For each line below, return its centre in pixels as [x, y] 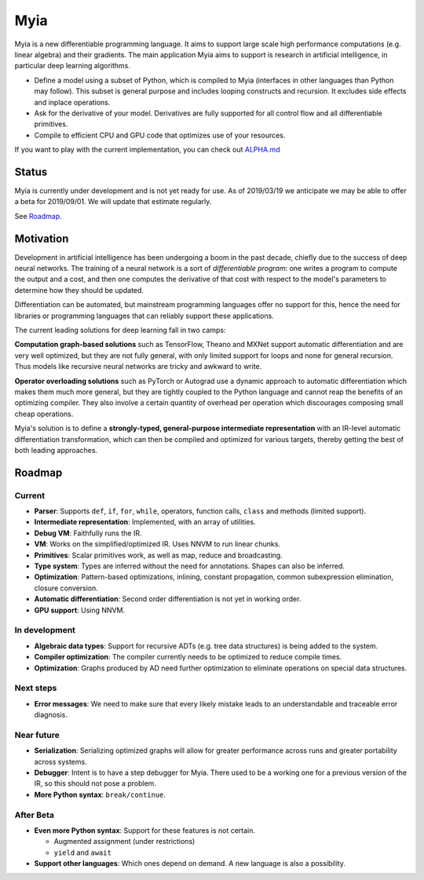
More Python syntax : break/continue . [100, 794]
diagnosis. [51, 715]
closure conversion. [66, 588]
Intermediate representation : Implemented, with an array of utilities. [145, 522]
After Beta [35, 815]
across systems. [60, 761]
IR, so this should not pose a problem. [95, 783]
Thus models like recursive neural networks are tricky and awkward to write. [138, 367]
